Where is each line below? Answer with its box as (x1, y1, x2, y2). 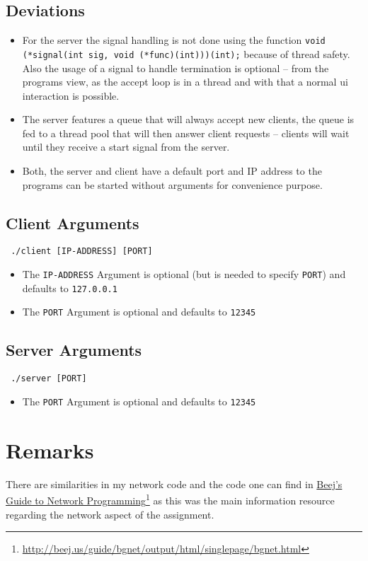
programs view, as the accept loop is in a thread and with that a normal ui (22, 74, 348, 89)
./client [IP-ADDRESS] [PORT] (11, 246, 153, 257)
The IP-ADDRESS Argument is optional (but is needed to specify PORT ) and (22, 267, 346, 282)
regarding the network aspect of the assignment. (6, 507, 214, 521)
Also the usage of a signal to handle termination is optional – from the (22, 60, 329, 75)
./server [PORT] (11, 374, 87, 384)
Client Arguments (6, 212, 139, 233)
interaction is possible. (22, 88, 120, 103)
